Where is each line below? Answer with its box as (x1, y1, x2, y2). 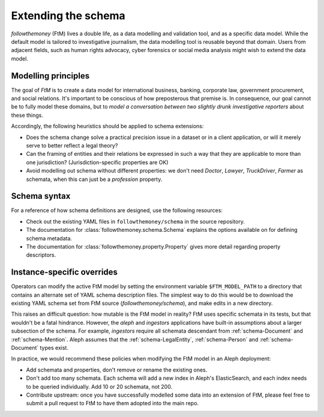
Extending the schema (11, 9, 125, 22)
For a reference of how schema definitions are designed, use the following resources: (11, 207, 223, 214)
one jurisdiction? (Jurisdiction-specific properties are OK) (26, 159, 169, 166)
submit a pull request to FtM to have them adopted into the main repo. (26, 400, 199, 407)
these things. (11, 111, 44, 119)
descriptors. (26, 252, 56, 259)
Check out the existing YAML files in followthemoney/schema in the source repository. (26, 217, 245, 225)
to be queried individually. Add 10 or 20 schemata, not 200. (26, 383, 173, 390)
